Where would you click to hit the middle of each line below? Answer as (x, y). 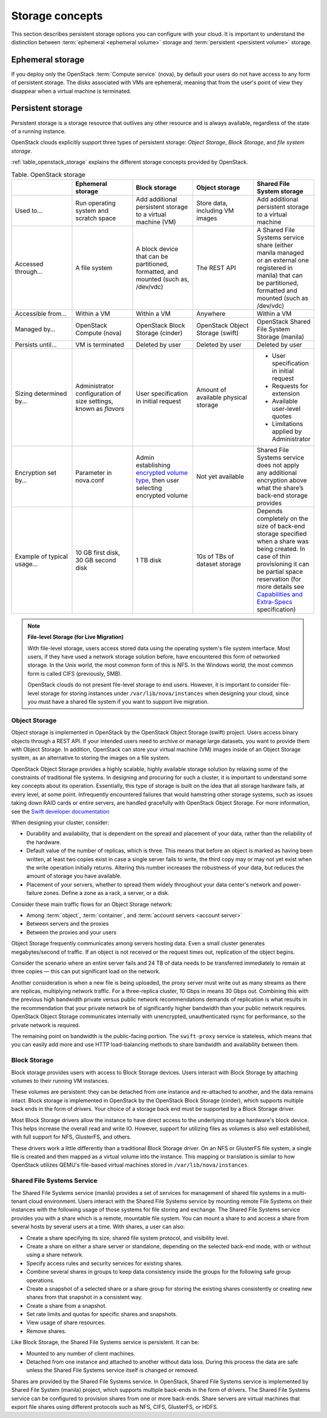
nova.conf (90, 480)
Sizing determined (41, 393)
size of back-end (281, 526)
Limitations (287, 424)
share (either (275, 245)
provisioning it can (283, 564)
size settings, (94, 401)
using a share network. (55, 1255)
